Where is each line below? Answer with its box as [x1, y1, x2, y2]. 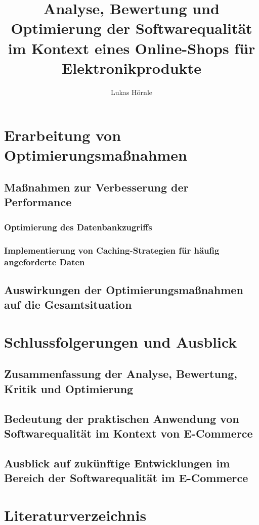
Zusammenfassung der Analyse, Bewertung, [4, 366, 238, 381]
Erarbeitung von [4, 125, 121, 146]
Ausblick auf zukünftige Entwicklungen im [4, 455, 230, 470]
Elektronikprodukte [62, 57, 201, 78]
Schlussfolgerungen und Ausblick [4, 331, 237, 352]
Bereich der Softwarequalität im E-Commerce [4, 470, 248, 486]
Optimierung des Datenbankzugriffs [4, 220, 152, 233]
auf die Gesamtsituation [4, 297, 132, 312]
